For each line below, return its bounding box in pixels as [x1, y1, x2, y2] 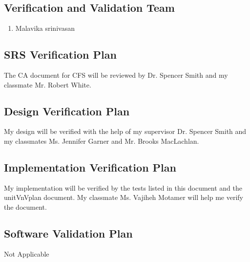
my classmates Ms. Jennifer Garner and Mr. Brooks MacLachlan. [4, 135, 199, 146]
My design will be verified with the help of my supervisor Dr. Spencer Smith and [4, 126, 247, 136]
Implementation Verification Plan [4, 159, 176, 175]
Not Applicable [4, 248, 49, 259]
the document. [4, 201, 47, 212]
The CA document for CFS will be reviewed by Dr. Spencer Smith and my [4, 70, 228, 80]
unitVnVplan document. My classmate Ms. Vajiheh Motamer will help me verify [4, 192, 243, 202]
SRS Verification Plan [4, 47, 117, 62]
